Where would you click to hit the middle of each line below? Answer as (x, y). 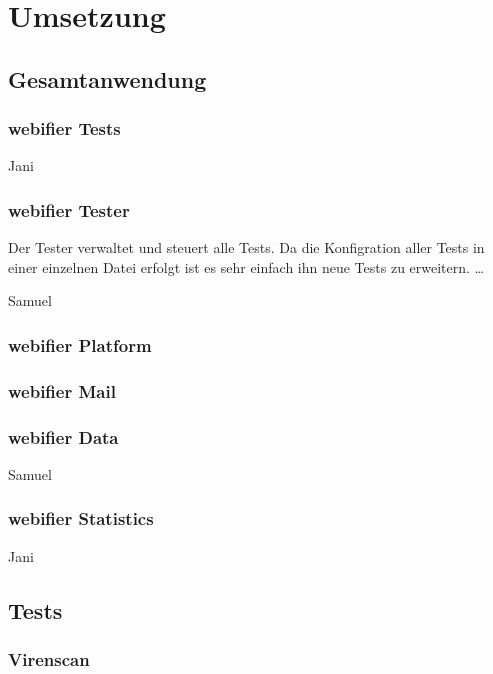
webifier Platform (80, 344)
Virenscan (49, 658)
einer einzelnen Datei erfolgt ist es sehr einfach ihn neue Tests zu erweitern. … (246, 266)
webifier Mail (62, 390)
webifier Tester (69, 209)
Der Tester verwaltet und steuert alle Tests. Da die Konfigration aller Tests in (246, 247)
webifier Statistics (81, 518)
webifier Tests (64, 128)
